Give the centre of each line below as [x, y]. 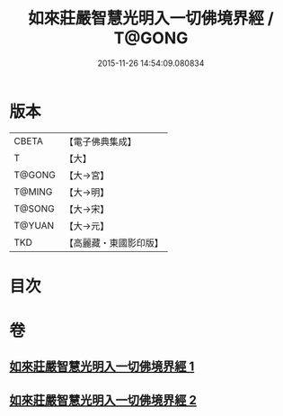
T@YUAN [34, 225]
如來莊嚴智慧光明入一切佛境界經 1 [102, 367]
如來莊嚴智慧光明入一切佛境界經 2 [103, 400]
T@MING [33, 192]
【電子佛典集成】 [100, 141]
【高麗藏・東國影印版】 [114, 242]
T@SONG [35, 208]
